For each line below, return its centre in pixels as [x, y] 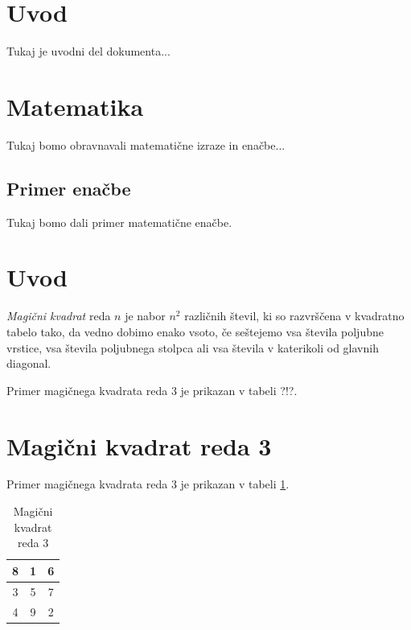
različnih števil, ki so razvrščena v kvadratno [294, 316]
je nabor [145, 316]
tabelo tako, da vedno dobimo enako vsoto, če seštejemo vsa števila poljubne [195, 331]
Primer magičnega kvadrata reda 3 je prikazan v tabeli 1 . [148, 484]
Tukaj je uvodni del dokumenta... [88, 51]
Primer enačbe [69, 188]
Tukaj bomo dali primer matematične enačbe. [119, 222]
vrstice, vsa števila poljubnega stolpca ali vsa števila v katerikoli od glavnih [193, 347]
